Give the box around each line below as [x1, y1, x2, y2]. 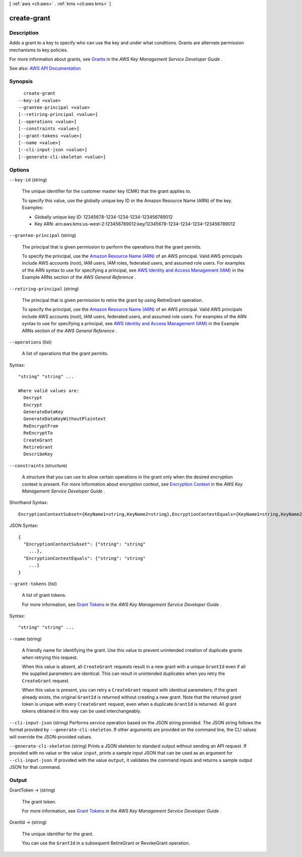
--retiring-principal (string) [9, 285, 79, 292]
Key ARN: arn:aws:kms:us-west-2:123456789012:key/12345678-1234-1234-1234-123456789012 [34, 221, 236, 227]
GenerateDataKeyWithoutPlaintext [23, 416, 106, 422]
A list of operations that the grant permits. [22, 350, 109, 356]
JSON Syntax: [9, 522, 39, 529]
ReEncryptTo [23, 430, 53, 436]
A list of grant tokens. [22, 592, 66, 598]
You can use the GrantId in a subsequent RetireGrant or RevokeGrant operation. [22, 840, 190, 846]
